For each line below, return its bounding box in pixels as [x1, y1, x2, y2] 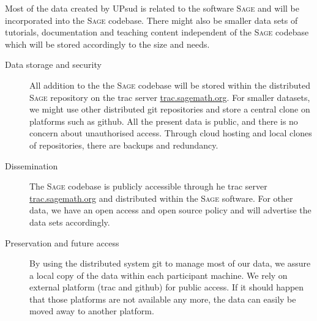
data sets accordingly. [29, 215, 110, 228]
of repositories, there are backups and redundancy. [29, 138, 218, 151]
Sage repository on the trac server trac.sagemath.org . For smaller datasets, [29, 90, 310, 103]
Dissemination [5, 159, 58, 172]
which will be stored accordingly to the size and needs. [5, 37, 210, 50]
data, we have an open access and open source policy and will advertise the [29, 204, 311, 216]
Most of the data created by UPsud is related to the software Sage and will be [5, 2, 299, 14]
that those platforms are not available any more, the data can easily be [29, 292, 296, 305]
